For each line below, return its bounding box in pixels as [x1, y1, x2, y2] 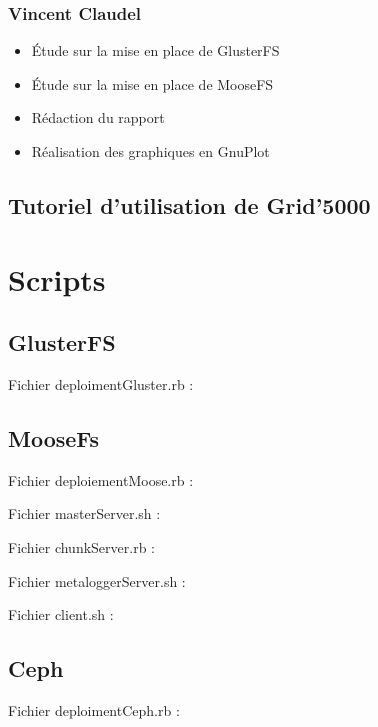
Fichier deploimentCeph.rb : [8, 699, 180, 720]
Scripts [8, 258, 106, 299]
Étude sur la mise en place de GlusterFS [31, 40, 280, 61]
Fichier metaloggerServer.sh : [8, 570, 186, 591]
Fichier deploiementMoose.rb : [8, 469, 194, 490]
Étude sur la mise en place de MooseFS [31, 73, 274, 94]
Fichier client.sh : [8, 604, 114, 625]
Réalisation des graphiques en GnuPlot [31, 141, 270, 161]
